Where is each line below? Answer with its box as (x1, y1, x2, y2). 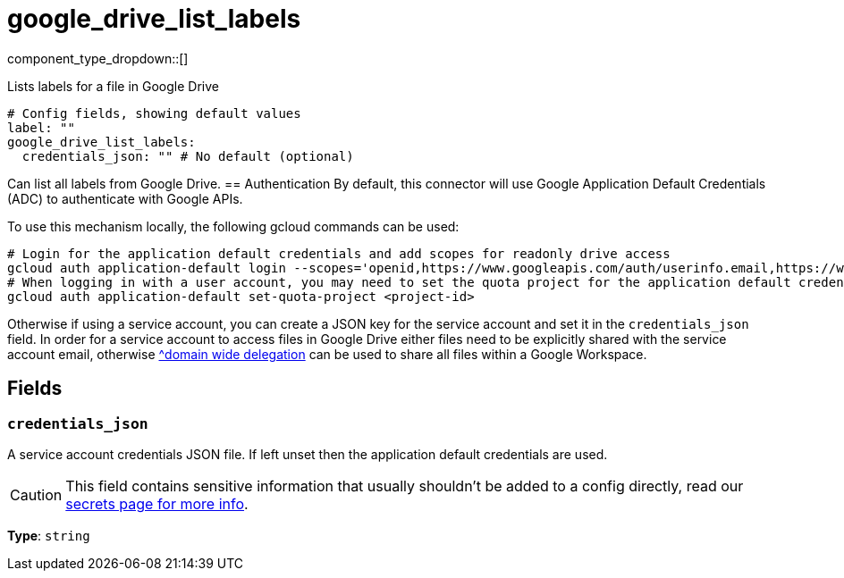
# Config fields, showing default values (7, 105, 301, 121)
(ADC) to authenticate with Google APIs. (7, 190, 243, 206)
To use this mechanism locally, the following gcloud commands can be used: (7, 218, 460, 234)
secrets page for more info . (65, 494, 249, 513)
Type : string (7, 527, 90, 543)
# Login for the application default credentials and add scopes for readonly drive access (7, 246, 671, 261)
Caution (10, 485, 63, 504)
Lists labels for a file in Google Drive (7, 78, 219, 94)
